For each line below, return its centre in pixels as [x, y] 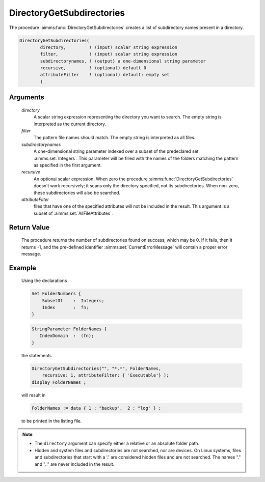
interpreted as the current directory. [70, 124]
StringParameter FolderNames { [69, 329]
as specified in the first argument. [68, 165]
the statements [36, 355]
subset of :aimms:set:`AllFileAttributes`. [73, 213]
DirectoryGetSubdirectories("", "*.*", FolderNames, [96, 368]
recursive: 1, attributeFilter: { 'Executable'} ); [106, 375]
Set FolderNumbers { [56, 294]
